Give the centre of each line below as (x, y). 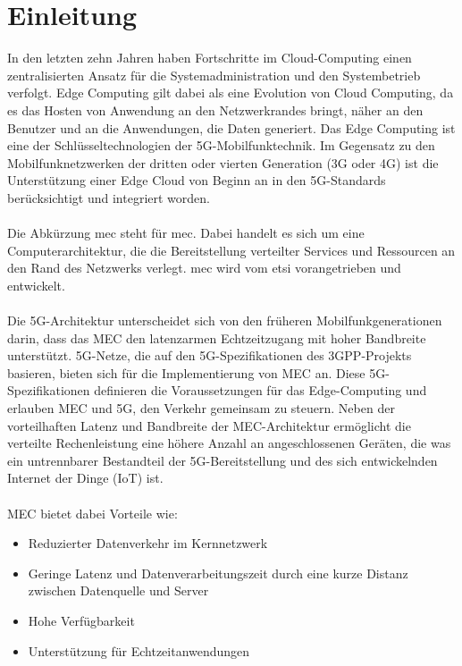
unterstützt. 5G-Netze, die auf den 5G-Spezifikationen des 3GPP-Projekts (210, 355)
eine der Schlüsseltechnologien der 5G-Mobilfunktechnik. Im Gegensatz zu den (221, 145)
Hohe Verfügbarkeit (81, 620)
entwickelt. (36, 285)
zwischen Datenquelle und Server (118, 590)
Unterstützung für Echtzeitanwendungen (139, 650)
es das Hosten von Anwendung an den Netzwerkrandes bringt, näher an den (215, 110)
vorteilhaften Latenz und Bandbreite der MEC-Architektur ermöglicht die (209, 425)
